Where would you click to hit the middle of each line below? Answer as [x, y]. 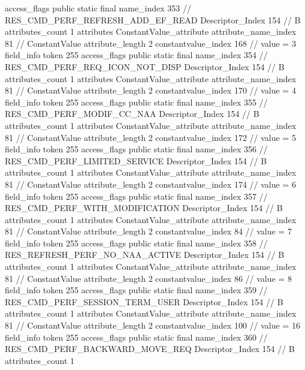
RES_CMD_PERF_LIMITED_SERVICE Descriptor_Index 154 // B [136, 160]
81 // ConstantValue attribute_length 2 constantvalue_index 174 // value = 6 [150, 184]
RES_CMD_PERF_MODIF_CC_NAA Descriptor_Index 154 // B [132, 114]
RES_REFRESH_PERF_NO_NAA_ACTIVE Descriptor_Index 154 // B [145, 255]
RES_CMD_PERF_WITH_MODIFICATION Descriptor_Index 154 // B [144, 208]
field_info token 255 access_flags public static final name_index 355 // [136, 102]
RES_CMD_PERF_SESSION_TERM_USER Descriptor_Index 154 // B [144, 301]
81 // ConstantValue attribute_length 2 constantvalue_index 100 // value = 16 [152, 325]
